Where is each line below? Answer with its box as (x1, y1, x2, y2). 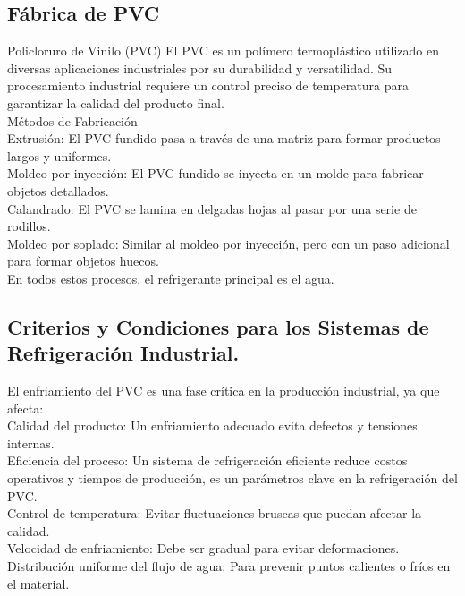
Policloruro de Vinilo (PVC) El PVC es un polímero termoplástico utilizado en (7, 41, 439, 60)
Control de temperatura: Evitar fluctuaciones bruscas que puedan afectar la (7, 504, 422, 523)
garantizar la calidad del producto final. (7, 93, 224, 112)
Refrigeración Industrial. (7, 339, 240, 367)
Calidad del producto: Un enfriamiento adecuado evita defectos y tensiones (7, 416, 418, 435)
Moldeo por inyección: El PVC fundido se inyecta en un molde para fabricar (7, 164, 424, 183)
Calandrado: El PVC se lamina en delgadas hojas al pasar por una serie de (7, 199, 417, 217)
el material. (7, 574, 70, 592)
